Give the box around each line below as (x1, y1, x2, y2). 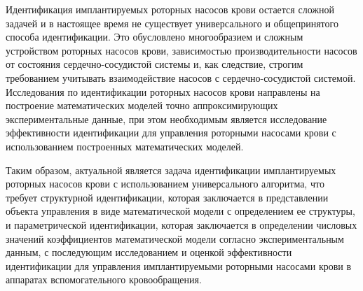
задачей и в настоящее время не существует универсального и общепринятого (6, 15, 338, 30)
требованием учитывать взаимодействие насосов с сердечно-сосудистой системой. (6, 70, 356, 85)
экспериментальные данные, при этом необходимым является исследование (6, 111, 327, 126)
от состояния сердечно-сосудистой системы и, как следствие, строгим (6, 57, 303, 71)
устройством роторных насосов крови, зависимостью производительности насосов (6, 43, 357, 57)
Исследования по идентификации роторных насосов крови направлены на (6, 84, 320, 99)
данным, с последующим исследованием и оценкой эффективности (6, 245, 292, 260)
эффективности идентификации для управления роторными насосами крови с (6, 125, 336, 140)
